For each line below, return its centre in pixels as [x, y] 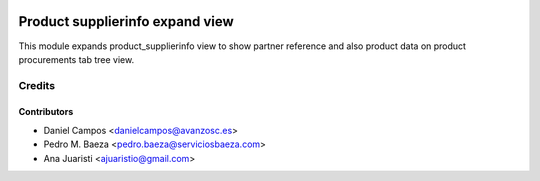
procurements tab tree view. [76, 59]
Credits [36, 85]
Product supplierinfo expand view [126, 21]
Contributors [46, 112]
